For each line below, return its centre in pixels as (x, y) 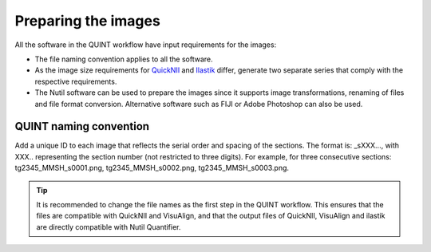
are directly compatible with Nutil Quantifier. (109, 226)
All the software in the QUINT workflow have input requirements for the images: (146, 45)
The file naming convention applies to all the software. (124, 59)
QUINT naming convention (82, 126)
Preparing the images (88, 21)
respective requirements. (76, 81)
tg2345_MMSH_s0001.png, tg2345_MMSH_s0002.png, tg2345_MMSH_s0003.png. (152, 168)
